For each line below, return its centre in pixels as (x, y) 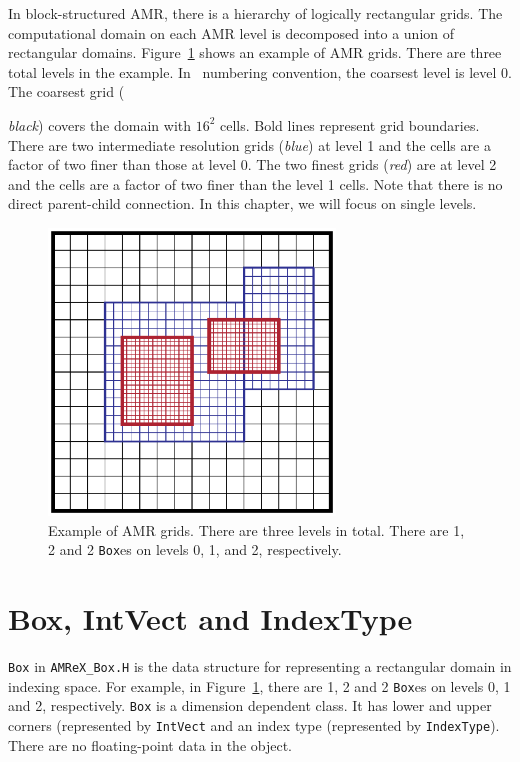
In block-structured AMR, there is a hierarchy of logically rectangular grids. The (255, 13)
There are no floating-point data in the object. (150, 744)
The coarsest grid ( (66, 91)
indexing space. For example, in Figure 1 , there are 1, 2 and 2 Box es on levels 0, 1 (259, 685)
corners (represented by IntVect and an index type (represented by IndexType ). (254, 724)
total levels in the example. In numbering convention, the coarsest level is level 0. (260, 71)
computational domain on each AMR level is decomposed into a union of (231, 32)
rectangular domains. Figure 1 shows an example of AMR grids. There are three (255, 52)
